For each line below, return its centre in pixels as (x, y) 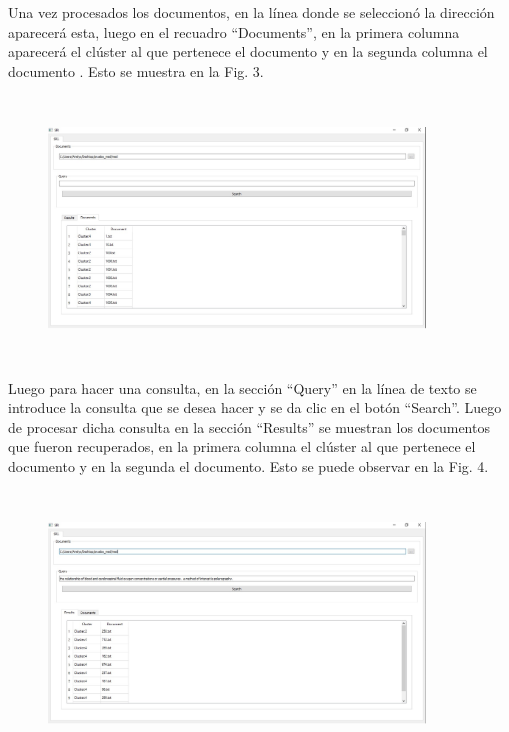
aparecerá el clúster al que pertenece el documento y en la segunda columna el (248, 51)
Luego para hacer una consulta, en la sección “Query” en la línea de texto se (242, 387)
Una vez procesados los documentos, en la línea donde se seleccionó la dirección (251, 12)
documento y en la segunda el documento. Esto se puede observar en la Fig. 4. (248, 465)
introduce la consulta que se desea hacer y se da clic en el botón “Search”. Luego (255, 407)
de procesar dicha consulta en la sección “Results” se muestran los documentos (249, 426)
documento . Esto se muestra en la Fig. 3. (136, 70)
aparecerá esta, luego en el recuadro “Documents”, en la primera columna (234, 31)
